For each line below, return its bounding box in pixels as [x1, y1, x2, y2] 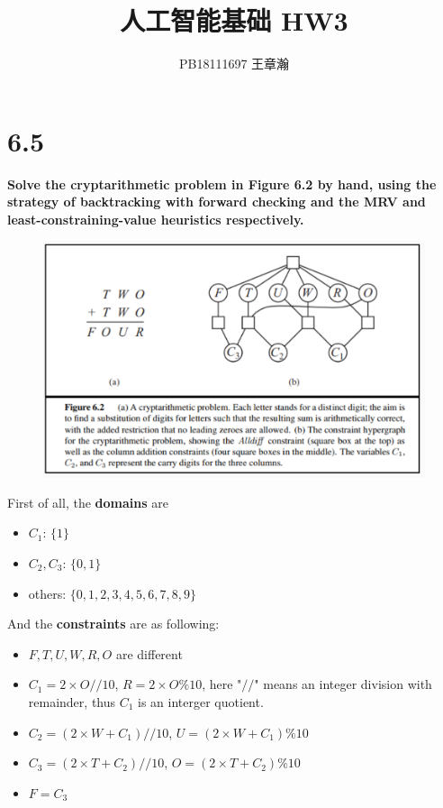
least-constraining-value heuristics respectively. [7, 209, 304, 228]
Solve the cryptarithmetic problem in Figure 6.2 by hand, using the [7, 174, 437, 193]
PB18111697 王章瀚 [178, 54, 290, 73]
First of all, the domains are [7, 492, 168, 511]
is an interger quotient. [138, 692, 264, 711]
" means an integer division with [254, 675, 432, 693]
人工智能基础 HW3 [120, 2, 348, 39]
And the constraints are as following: [7, 614, 220, 633]
